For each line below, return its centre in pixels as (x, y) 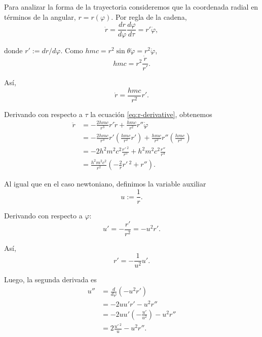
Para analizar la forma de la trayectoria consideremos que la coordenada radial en (131, 7)
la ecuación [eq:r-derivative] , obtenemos (151, 114)
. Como (72, 50)
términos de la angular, (40, 16)
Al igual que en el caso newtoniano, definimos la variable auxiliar (105, 184)
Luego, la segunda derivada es (50, 279)
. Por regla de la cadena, (149, 16)
